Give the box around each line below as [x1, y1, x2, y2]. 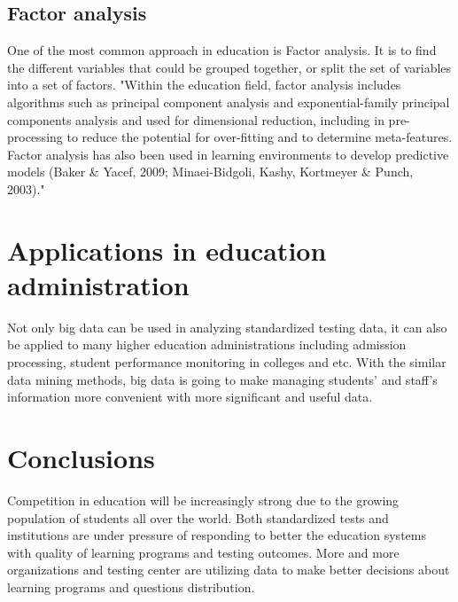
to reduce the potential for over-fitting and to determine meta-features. [66, 128, 453, 146]
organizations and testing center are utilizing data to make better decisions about [7, 560, 450, 579]
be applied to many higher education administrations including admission [7, 335, 407, 354]
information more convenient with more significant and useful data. [7, 387, 373, 406]
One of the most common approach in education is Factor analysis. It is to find [7, 41, 437, 59]
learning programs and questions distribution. [7, 577, 255, 596]
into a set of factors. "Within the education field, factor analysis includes [7, 75, 401, 94]
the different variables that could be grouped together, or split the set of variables [7, 58, 452, 76]
